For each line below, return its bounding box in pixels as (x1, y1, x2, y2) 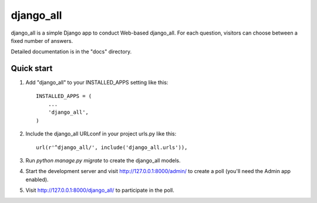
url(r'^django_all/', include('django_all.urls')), (36, 144, 188, 151)
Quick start (11, 63, 53, 73)
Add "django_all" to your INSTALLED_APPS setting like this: (25, 79, 168, 86)
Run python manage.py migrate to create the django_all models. (25, 157, 181, 164)
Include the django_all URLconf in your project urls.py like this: (25, 130, 177, 137)
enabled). (25, 176, 49, 183)
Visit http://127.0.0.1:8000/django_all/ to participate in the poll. (25, 187, 174, 194)
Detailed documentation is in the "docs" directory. (11, 48, 132, 55)
